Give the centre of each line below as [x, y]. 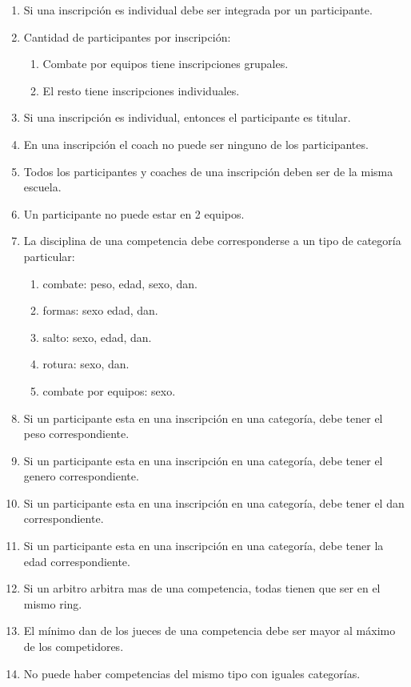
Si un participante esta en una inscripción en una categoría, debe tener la [204, 546]
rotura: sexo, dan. [86, 364]
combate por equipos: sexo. [109, 390]
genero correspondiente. [81, 476]
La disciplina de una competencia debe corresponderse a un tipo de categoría [212, 241]
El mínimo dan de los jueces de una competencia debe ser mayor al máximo [209, 631]
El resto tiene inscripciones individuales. [141, 90]
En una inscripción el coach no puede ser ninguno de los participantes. [196, 144]
